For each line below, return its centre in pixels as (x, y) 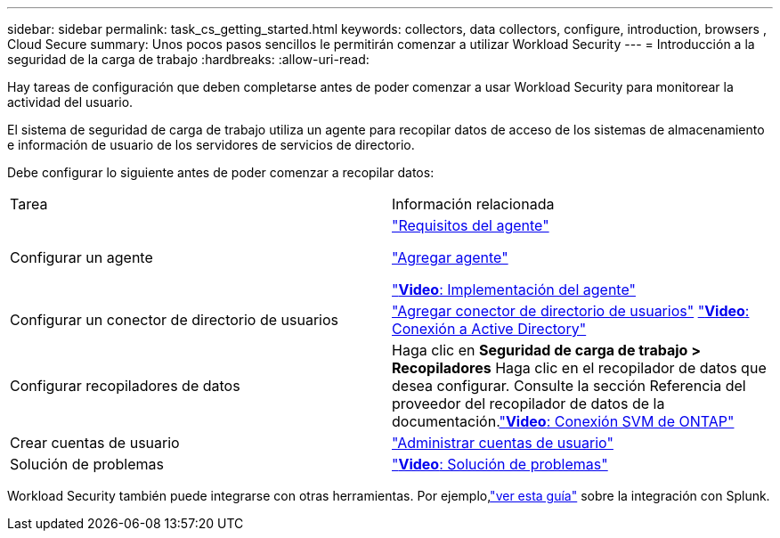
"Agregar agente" (450, 257)
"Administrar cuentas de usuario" (503, 443)
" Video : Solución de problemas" (500, 464)
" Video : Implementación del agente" (514, 289)
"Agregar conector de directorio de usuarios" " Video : (571, 311)
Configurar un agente (81, 257)
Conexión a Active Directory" (489, 329)
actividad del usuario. (70, 102)
